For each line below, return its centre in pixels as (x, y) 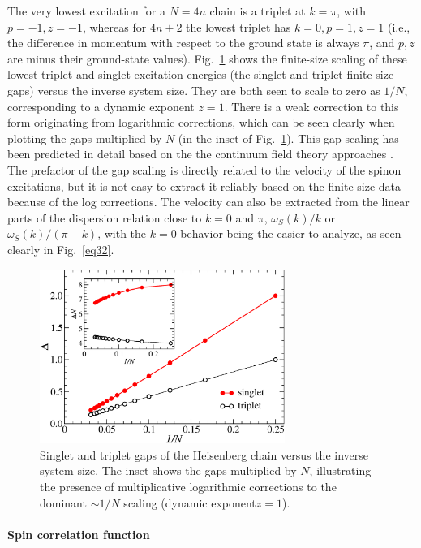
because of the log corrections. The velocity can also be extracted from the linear (208, 202)
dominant (63, 502)
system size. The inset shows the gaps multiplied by (168, 470)
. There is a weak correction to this (311, 106)
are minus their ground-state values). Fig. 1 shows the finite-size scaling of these (207, 58)
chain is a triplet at (258, 11)
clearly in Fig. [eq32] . (61, 249)
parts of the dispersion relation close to (105, 217)
